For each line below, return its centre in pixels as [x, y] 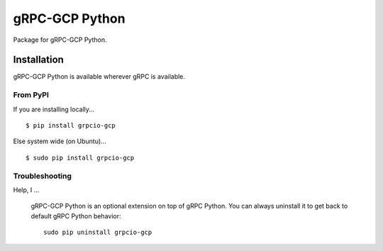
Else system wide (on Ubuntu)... [60, 141]
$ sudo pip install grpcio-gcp [80, 157]
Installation [38, 60]
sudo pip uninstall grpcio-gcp [98, 233]
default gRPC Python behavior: [76, 216]
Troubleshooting [43, 176]
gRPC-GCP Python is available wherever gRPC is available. [99, 77]
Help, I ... [26, 190]
